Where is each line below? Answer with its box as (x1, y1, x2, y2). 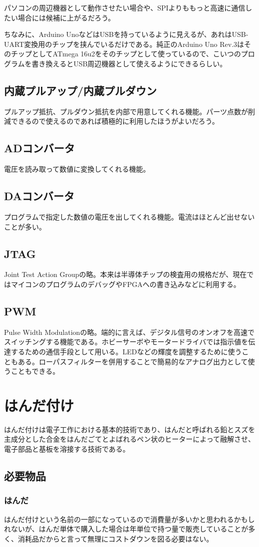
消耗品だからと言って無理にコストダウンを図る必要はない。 (17, 533, 214, 544)
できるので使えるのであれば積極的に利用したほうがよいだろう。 (10, 116, 219, 126)
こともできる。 (10, 366, 60, 376)
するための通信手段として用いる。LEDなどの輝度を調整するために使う (10, 346, 242, 356)
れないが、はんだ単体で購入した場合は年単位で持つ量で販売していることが (4, 524, 249, 534)
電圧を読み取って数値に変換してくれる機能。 (4, 164, 150, 174)
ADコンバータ (4, 140, 75, 156)
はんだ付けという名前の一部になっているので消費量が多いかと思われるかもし (4, 514, 255, 524)
